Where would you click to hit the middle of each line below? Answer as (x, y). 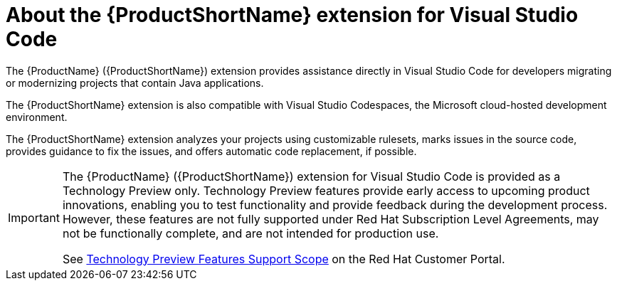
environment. (37, 117)
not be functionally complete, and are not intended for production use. (251, 233)
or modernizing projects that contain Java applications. (135, 83)
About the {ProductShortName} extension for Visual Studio (292, 15)
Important (34, 217)
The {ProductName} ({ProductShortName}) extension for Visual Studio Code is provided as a (311, 176)
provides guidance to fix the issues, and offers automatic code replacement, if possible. (211, 151)
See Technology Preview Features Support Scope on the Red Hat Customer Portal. (284, 259)
